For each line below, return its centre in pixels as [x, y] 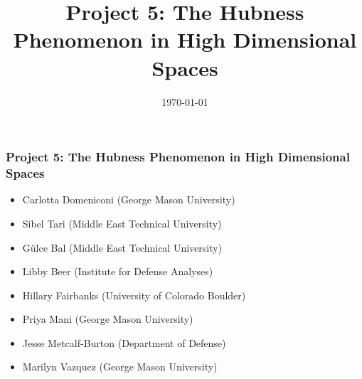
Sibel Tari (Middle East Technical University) [122, 223]
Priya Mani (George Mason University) [108, 319]
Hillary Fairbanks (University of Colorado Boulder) [134, 295]
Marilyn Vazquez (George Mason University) [120, 367]
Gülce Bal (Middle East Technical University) [122, 247]
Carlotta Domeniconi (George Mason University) [129, 199]
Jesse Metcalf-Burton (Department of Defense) [124, 342]
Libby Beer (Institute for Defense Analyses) [118, 271]
